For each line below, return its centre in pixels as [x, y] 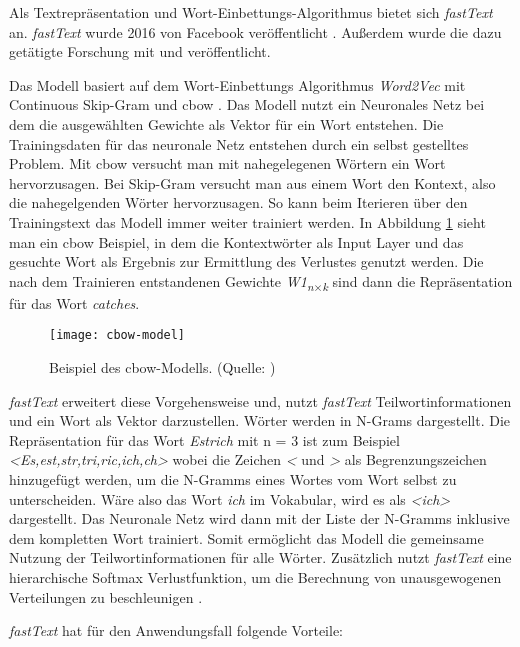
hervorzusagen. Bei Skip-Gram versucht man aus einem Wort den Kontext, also [252, 182]
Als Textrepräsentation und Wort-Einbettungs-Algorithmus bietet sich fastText [251, 12]
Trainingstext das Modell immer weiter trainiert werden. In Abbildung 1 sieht [247, 221]
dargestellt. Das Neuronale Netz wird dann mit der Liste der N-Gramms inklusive [259, 518]
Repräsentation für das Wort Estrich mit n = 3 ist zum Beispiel [204, 439]
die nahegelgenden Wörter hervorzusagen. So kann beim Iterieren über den [238, 202]
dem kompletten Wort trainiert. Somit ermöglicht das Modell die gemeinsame [246, 537]
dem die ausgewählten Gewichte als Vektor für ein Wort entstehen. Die [226, 123]
